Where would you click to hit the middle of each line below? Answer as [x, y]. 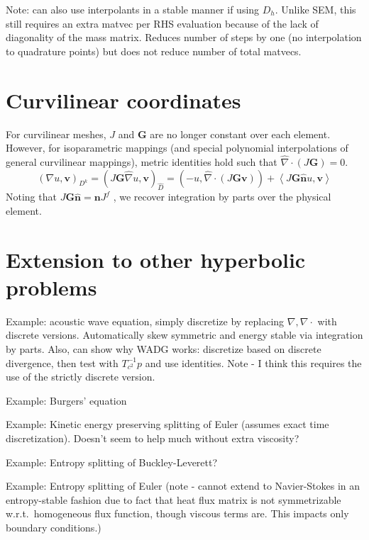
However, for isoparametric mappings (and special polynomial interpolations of [177, 148]
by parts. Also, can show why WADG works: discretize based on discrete [164, 348]
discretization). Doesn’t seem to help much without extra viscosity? [153, 438]
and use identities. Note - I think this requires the [253, 362]
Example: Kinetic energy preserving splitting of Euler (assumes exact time [167, 424]
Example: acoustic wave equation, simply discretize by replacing [145, 321]
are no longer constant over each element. [240, 134]
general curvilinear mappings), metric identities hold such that [142, 161]
